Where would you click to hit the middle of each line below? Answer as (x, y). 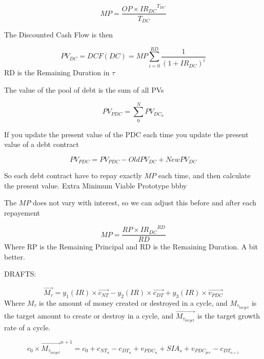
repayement (22, 213)
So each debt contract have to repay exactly (73, 175)
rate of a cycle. (27, 328)
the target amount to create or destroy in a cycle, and (89, 316)
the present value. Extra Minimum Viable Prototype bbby (96, 185)
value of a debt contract (42, 144)
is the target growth (229, 316)
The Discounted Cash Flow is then (59, 35)
